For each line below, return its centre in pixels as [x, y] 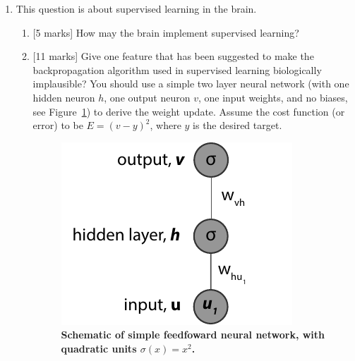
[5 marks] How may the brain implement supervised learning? [166, 32]
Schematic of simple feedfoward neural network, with [193, 335]
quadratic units [99, 348]
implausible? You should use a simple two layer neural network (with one [191, 84]
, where [166, 125]
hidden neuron [64, 97]
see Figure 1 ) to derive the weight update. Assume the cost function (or [189, 111]
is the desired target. [237, 125]
